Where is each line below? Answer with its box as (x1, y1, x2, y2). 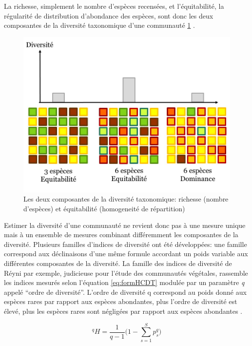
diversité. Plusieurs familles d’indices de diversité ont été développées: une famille (4, 239, 247, 249)
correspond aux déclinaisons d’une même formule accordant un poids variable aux (4, 248, 248, 259)
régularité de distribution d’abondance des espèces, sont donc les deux (4, 10, 213, 20)
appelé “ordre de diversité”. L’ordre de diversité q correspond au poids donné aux (4, 286, 247, 297)
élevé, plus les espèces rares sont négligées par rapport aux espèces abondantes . (4, 305, 242, 316)
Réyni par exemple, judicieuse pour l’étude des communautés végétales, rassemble (4, 267, 248, 278)
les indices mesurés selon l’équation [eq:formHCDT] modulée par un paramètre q (4, 277, 245, 287)
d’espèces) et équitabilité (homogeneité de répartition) (23, 203, 185, 213)
